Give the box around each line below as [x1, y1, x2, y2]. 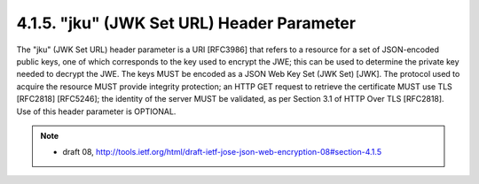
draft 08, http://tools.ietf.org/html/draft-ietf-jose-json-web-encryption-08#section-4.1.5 [62, 147, 381, 157]
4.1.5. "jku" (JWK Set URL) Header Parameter [16, 13, 357, 33]
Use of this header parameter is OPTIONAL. [16, 106, 177, 117]
